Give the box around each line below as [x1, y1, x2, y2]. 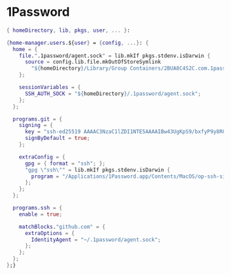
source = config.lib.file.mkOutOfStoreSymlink [24, 59, 161, 65]
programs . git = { [12, 115, 63, 123]
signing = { [19, 122, 53, 129]
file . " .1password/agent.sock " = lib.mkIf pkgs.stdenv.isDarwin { [19, 52, 211, 59]
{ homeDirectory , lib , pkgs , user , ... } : [6, 27, 130, 34]
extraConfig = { [19, 153, 66, 161]
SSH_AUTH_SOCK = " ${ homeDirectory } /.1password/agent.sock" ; [24, 90, 201, 97]
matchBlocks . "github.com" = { [19, 223, 106, 230]
